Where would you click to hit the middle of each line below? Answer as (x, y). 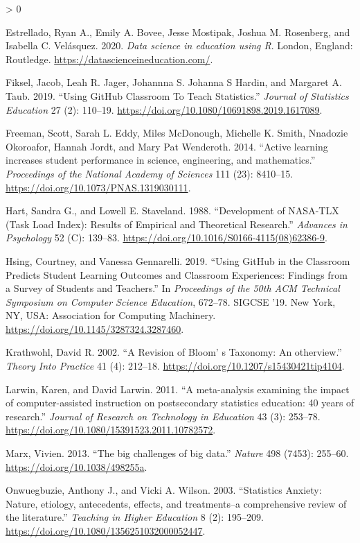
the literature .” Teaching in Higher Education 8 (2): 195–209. (135, 517)
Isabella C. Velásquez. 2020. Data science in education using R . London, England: (179, 45)
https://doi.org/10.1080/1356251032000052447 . (106, 531)
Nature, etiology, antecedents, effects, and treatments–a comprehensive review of (176, 503)
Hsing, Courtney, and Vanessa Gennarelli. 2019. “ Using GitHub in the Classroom (178, 260)
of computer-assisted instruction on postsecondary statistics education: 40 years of (180, 403)
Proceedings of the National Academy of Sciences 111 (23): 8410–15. (150, 173)
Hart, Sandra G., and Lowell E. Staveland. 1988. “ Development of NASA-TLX (172, 210)
